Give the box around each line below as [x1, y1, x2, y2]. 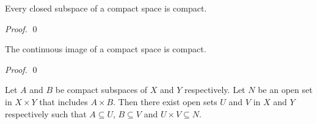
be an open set [258, 83, 313, 96]
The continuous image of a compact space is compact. [5, 43, 206, 55]
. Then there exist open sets [113, 95, 217, 108]
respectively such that [5, 107, 87, 120]
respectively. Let [184, 83, 246, 96]
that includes [39, 95, 88, 108]
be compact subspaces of [55, 83, 148, 96]
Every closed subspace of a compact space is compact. [5, 2, 207, 14]
